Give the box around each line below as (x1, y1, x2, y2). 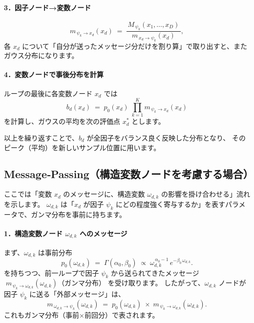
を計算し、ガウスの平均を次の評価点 (4, 116, 120, 126)
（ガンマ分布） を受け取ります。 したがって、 (58, 278, 205, 288)
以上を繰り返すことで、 (4, 132, 79, 142)
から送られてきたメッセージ (110, 267, 199, 278)
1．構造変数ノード (4, 228, 63, 238)
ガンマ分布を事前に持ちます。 (31, 209, 127, 219)
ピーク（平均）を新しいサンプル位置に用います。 (4, 142, 161, 152)
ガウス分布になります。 (4, 50, 79, 61)
